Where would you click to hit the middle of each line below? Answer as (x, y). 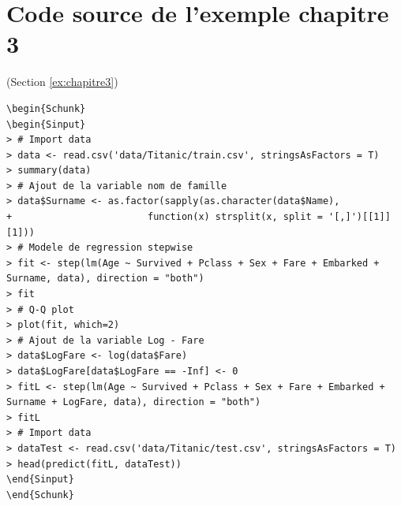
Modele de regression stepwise (111, 248)
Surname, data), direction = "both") (105, 279)
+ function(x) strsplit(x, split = (165, 217)
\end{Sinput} (40, 480)
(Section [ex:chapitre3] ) (62, 82)
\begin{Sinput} (46, 124)
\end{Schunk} (40, 495)
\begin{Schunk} (46, 108)
